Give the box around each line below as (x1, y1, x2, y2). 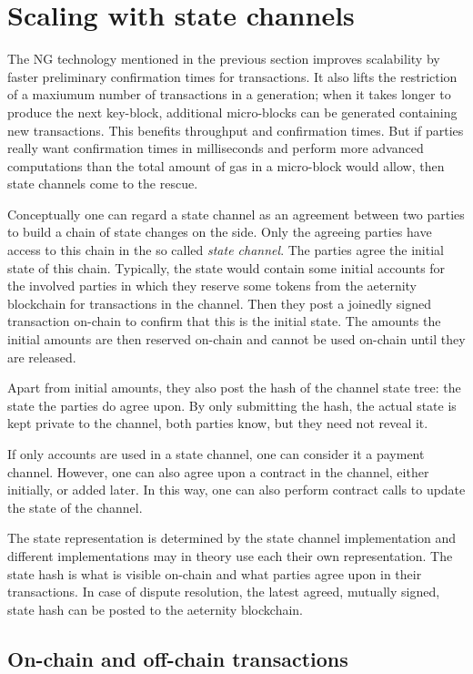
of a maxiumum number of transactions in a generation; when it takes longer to (7, 85, 451, 104)
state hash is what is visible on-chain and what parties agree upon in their (7, 564, 422, 583)
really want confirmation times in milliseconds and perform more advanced (7, 138, 424, 158)
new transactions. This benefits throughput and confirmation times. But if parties (7, 120, 464, 139)
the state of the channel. (7, 497, 143, 516)
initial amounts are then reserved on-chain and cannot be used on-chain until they (7, 330, 466, 349)
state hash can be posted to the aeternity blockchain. (7, 599, 303, 618)
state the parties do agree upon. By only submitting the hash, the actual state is (7, 395, 457, 414)
